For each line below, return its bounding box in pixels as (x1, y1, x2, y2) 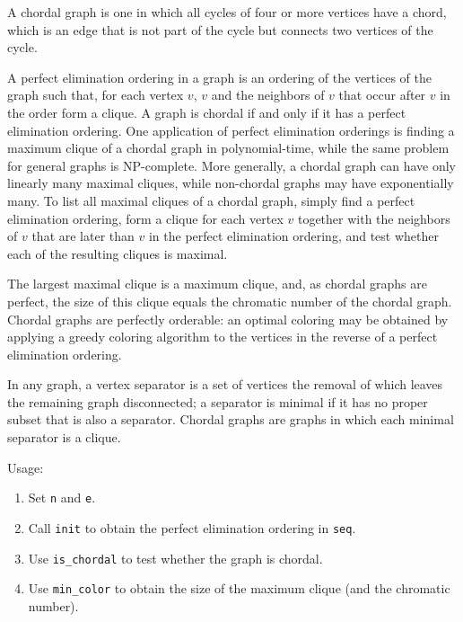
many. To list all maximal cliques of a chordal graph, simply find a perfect (7, 191, 415, 209)
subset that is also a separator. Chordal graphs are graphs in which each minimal (7, 410, 454, 429)
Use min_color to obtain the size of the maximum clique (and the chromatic (28, 579, 450, 598)
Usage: (7, 458, 44, 476)
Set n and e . (28, 488, 96, 507)
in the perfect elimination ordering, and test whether (148, 227, 439, 245)
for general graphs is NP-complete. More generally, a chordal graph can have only (7, 155, 456, 174)
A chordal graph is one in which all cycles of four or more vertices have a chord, (7, 3, 447, 21)
